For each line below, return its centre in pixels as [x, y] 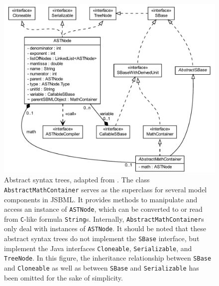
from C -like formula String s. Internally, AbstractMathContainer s [104, 218]
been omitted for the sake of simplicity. [63, 277]
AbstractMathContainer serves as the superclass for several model [106, 189]
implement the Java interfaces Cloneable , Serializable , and [98, 248]
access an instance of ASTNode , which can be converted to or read [103, 209]
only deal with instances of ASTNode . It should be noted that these [105, 228]
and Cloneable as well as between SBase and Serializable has [102, 268]
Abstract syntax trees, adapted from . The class [77, 180]
